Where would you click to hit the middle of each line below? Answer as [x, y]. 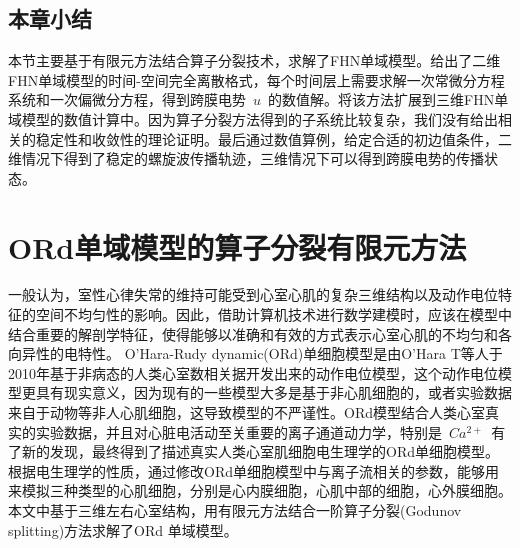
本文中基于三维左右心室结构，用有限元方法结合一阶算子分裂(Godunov [235, 510]
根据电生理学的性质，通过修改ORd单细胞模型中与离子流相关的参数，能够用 [253, 470]
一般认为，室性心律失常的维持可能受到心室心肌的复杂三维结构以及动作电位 [253, 294]
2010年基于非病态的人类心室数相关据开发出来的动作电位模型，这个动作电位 [253, 372]
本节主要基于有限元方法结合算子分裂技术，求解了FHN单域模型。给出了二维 [254, 60]
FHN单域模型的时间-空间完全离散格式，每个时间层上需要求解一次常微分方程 [256, 79]
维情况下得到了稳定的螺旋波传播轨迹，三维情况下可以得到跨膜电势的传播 [246, 158]
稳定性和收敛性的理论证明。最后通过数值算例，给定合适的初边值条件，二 [273, 138]
